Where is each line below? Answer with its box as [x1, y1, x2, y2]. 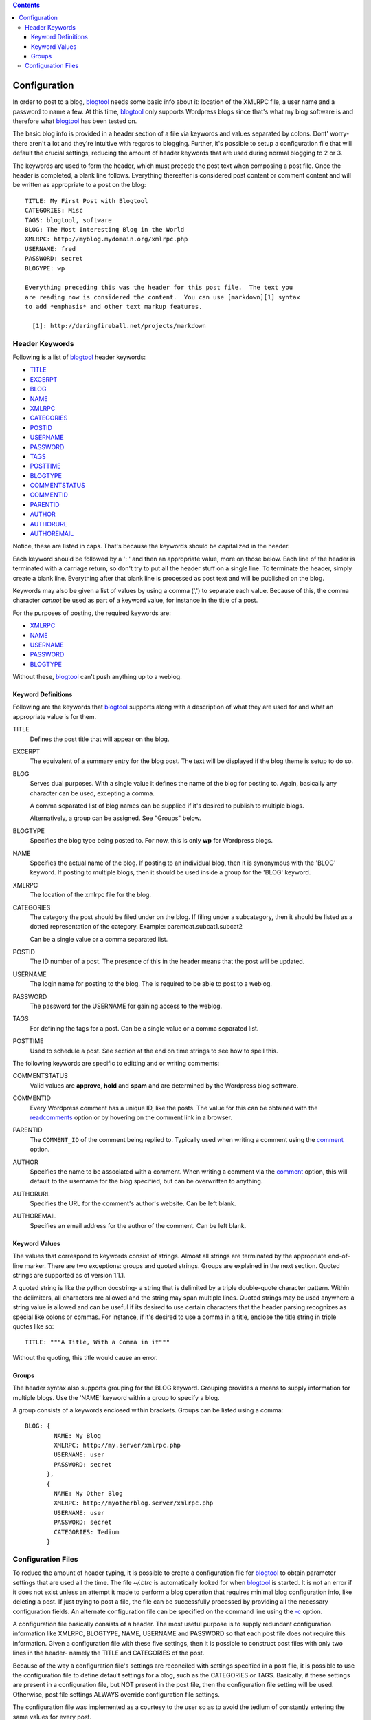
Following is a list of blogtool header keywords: [12, 353, 146, 361]
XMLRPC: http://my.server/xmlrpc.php [54, 1441, 181, 1450]
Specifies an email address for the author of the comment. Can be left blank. [30, 1221, 247, 1229]
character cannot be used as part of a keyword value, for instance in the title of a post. [12, 596, 258, 605]
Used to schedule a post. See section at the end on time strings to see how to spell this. [30, 1046, 278, 1055]
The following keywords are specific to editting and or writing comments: [12, 1059, 220, 1067]
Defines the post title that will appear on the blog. [30, 735, 170, 743]
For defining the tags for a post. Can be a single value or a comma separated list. [30, 1024, 259, 1032]
